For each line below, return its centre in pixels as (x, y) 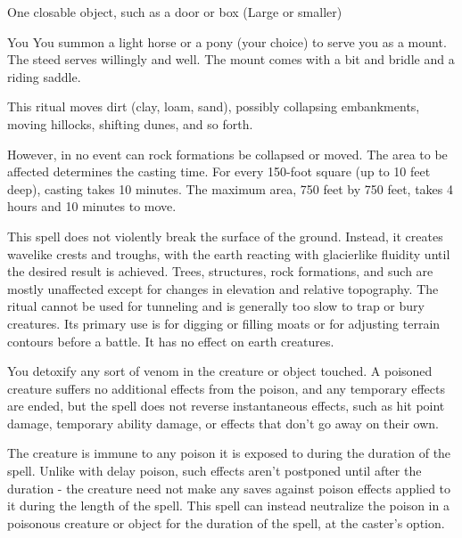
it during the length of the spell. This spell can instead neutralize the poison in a (228, 505)
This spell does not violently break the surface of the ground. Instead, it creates (225, 236)
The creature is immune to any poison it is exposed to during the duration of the (229, 453)
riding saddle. (44, 76)
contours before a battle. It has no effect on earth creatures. (171, 341)
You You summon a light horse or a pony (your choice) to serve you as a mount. (227, 41)
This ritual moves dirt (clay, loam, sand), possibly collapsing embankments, (214, 106)
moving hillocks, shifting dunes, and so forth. (130, 123)
